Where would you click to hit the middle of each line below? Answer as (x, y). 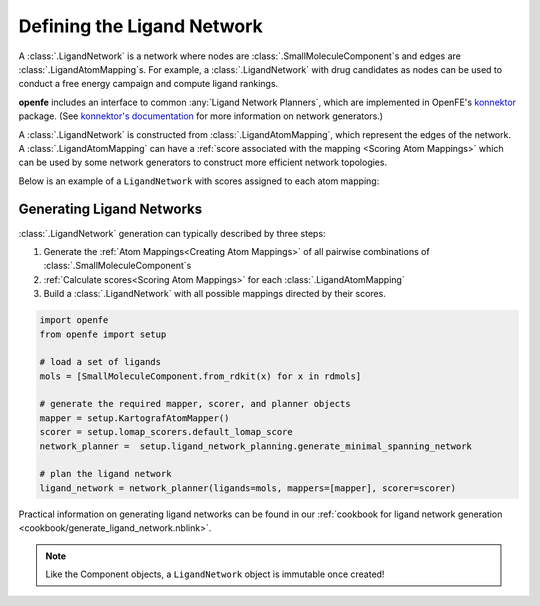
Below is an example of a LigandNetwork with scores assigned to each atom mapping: (199, 181)
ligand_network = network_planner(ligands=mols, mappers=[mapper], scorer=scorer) (248, 488)
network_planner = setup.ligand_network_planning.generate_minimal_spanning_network (255, 446)
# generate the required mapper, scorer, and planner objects (195, 404)
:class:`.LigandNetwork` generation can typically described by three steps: (172, 233)
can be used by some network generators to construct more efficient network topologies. (203, 162)
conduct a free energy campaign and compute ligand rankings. (148, 84)
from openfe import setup (103, 334)
